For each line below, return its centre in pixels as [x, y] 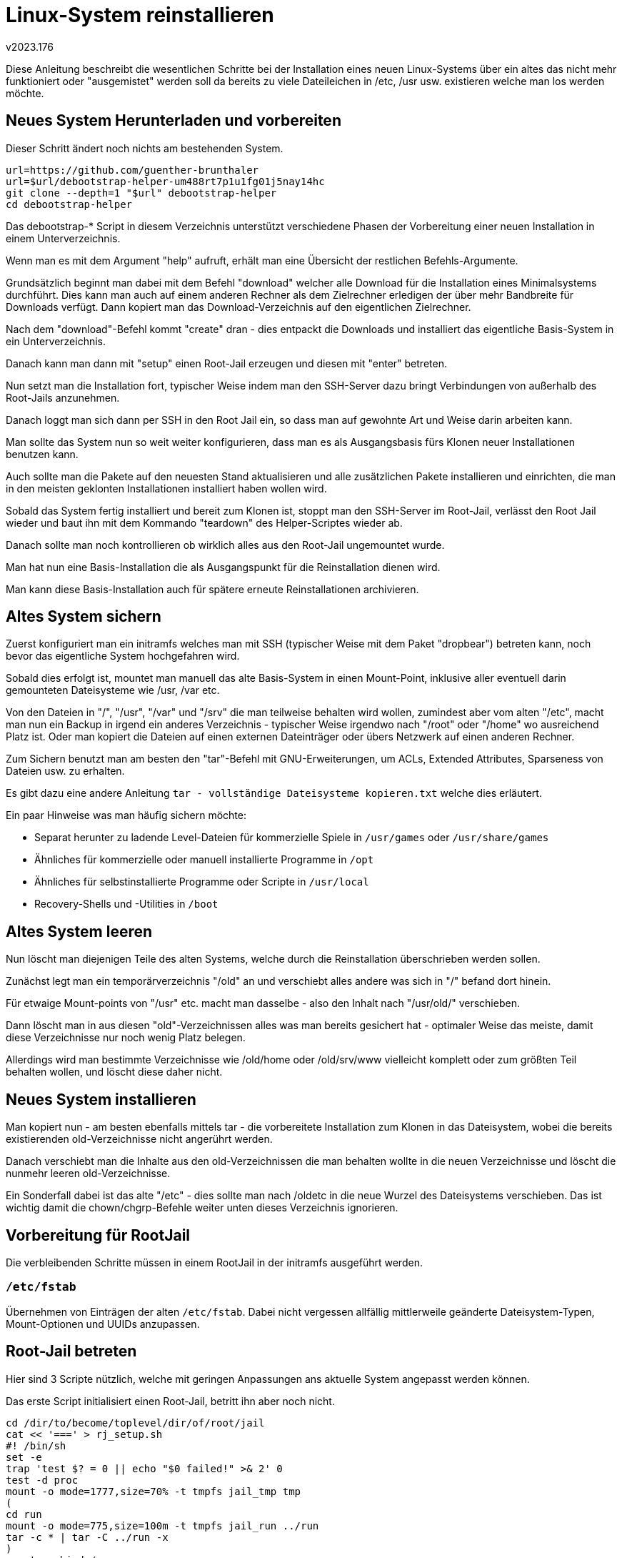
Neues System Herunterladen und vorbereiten [174, 121]
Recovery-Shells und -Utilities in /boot [126, 904]
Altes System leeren [79, 931]
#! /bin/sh [36, 1445]
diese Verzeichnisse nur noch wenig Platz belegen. [126, 1038]
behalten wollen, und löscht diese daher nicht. [114, 1072]
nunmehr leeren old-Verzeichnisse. [88, 1174]
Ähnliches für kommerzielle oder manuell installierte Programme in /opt [204, 860]
